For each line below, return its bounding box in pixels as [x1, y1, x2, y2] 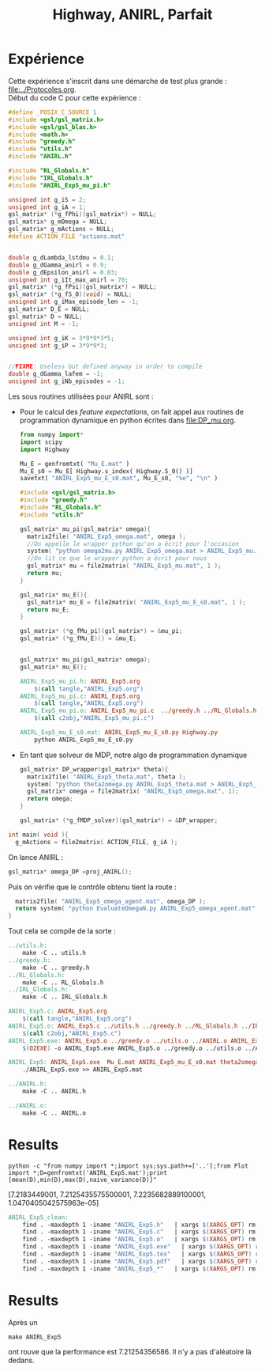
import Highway [19, 445, 70, 453]
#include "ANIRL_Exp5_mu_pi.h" [8, 181, 111, 189]
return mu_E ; [27, 605, 70, 614]
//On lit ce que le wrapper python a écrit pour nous [27, 555, 207, 562]
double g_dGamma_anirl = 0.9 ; [8, 261, 108, 269]
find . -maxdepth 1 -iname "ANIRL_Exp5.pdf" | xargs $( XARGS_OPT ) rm [22, 1257, 263, 1265]
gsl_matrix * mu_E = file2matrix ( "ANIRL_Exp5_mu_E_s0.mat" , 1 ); [27, 598, 247, 606]
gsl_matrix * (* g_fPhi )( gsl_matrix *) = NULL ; [8, 210, 157, 218]
